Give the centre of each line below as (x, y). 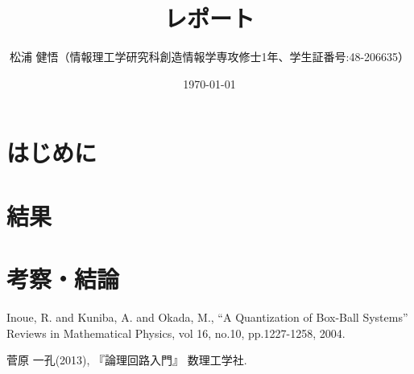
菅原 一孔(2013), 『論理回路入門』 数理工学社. (127, 360)
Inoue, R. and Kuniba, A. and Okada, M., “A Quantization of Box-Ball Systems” (207, 317)
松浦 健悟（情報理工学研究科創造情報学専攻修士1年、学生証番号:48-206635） (209, 57)
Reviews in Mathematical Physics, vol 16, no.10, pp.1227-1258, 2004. (176, 333)
